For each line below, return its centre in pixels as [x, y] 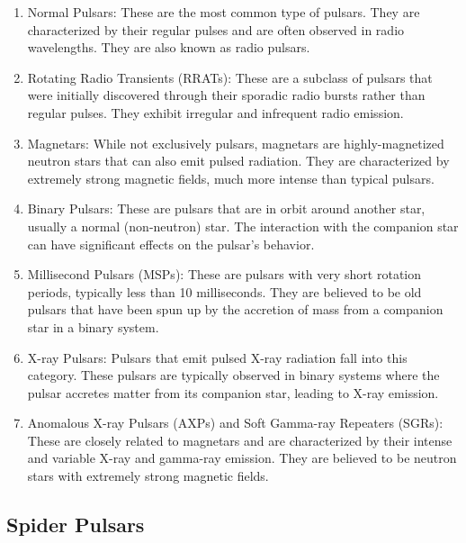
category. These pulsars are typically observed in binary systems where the [233, 375]
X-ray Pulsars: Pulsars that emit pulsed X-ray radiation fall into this [217, 357]
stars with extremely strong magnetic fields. [148, 476]
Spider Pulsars [76, 525]
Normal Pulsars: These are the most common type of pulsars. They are [224, 12]
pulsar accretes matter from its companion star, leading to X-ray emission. [233, 392]
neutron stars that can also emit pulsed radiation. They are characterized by [238, 161]
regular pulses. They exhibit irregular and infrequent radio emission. [215, 112]
